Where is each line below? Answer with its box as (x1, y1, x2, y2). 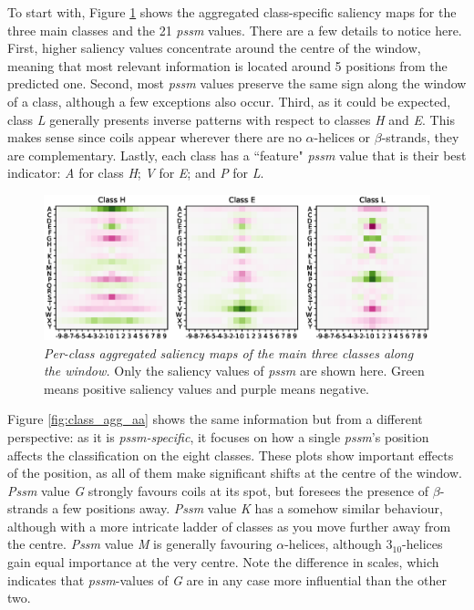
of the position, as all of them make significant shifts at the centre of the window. (7, 463, 462, 482)
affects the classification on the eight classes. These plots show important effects (7, 445, 454, 464)
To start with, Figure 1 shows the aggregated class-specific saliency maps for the (7, 3, 457, 21)
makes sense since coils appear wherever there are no (7, 128, 302, 147)
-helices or (314, 128, 371, 147)
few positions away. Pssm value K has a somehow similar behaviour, (62, 499, 443, 518)
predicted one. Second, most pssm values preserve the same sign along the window (7, 74, 467, 93)
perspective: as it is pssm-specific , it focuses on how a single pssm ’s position (7, 427, 429, 446)
